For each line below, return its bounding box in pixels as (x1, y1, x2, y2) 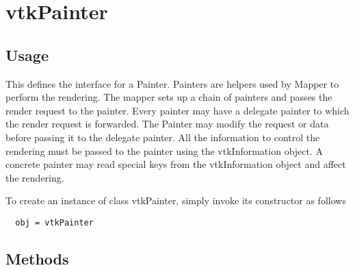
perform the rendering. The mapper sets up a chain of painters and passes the (5, 90, 332, 104)
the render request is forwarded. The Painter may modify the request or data (5, 116, 329, 131)
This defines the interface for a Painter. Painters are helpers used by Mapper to (5, 76, 339, 90)
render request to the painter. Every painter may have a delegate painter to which (5, 103, 350, 117)
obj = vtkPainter (15, 217, 94, 228)
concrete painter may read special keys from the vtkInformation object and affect (5, 157, 346, 171)
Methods (5, 247, 69, 269)
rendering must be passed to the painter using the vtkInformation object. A (5, 143, 324, 158)
